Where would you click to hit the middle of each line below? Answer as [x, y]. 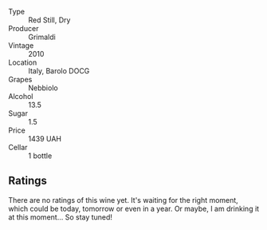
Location [23, 62]
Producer [24, 28]
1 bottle [40, 156]
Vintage [21, 46]
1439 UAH [45, 139]
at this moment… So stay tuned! [61, 217]
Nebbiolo [43, 88]
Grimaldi [42, 37]
